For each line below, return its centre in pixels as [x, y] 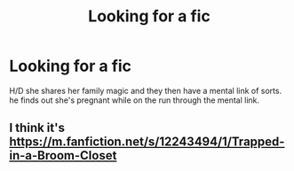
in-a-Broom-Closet [63, 155]
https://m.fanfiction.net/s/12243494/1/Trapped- [147, 142]
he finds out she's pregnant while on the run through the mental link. [135, 100]
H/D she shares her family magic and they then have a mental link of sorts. [146, 90]
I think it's [37, 128]
